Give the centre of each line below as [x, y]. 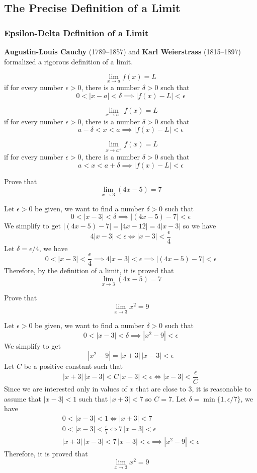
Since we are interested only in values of [66, 388]
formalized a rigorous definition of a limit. [69, 61]
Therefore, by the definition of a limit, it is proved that [89, 270]
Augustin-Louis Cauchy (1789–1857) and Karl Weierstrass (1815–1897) [122, 51]
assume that [23, 398]
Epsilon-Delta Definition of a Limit [76, 32]
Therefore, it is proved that [46, 453]
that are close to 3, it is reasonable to [194, 388]
